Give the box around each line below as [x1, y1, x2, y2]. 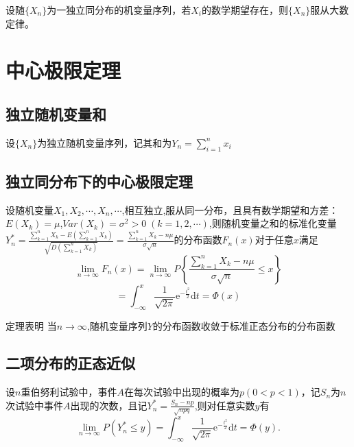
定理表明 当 [5, 319, 57, 333]
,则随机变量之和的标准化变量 [209, 216, 337, 230]
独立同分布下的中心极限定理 [5, 170, 193, 191]
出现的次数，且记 [70, 398, 147, 412]
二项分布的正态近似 [5, 352, 135, 374]
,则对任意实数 [194, 398, 255, 412]
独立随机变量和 [5, 103, 106, 124]
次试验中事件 [5, 398, 63, 412]
